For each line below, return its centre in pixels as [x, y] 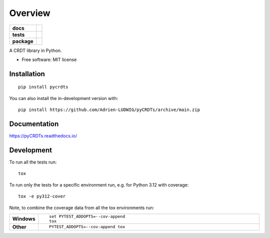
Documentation [34, 124]
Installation [27, 74]
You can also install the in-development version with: [64, 98]
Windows [24, 218]
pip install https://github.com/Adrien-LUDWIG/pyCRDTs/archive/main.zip [109, 110]
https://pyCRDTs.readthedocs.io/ [43, 136]
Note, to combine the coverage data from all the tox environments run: [82, 207]
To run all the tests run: [33, 162]
